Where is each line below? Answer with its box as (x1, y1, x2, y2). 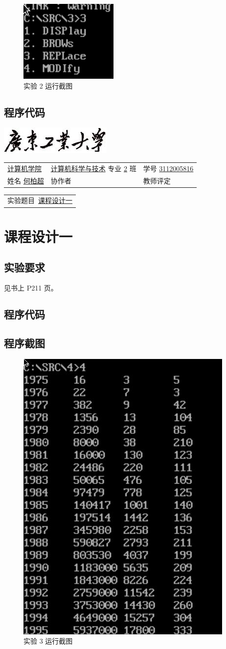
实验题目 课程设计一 (7, 195, 72, 205)
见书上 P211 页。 (4, 283, 58, 293)
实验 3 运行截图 (23, 636, 73, 646)
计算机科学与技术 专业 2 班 (50, 163, 136, 173)
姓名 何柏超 (7, 175, 44, 185)
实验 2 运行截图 (23, 80, 73, 90)
